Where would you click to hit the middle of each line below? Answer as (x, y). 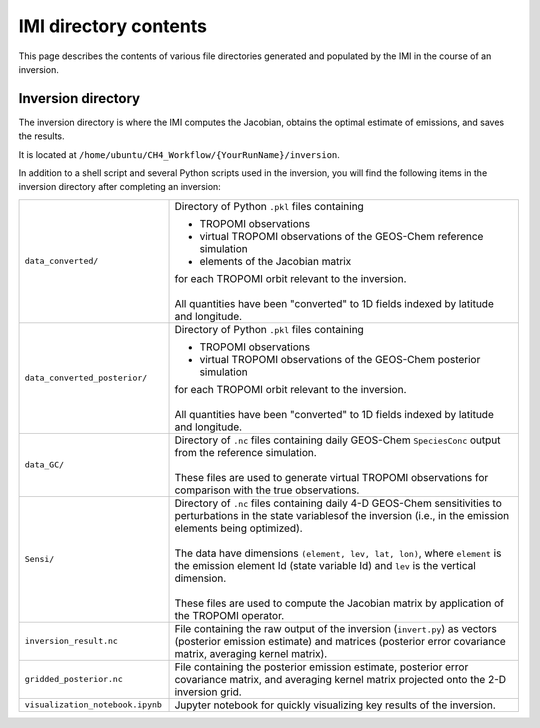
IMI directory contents (112, 26)
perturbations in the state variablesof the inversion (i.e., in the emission (342, 515)
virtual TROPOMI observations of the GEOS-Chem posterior (340, 359)
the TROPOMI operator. (229, 615)
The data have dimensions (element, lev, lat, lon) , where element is (338, 553)
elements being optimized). (239, 528)
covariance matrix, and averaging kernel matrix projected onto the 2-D (340, 679)
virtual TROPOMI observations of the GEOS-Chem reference (341, 236)
